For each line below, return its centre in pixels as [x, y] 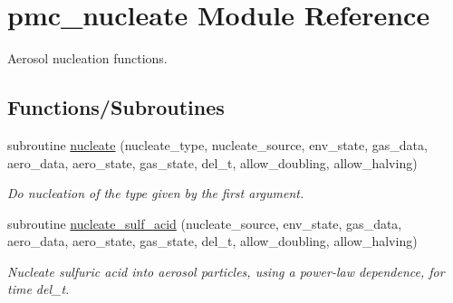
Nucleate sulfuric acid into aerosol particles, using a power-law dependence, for [226, 271]
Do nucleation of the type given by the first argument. [156, 193]
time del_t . [39, 289]
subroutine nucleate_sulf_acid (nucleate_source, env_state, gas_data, [205, 223]
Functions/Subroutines [116, 107]
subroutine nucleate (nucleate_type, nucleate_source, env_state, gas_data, [217, 144]
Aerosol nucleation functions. [87, 58]
